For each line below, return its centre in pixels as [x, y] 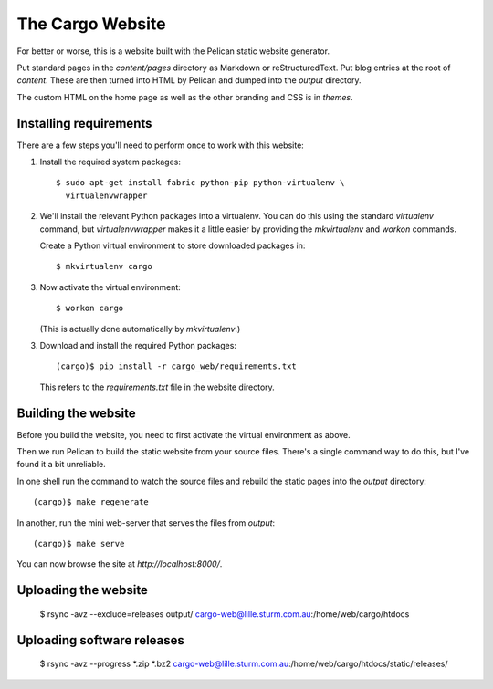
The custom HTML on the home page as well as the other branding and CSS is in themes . [185, 97]
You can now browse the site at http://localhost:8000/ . [120, 564]
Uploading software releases [100, 640]
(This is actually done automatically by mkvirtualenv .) [140, 329]
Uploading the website [82, 590]
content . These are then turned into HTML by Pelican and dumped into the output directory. [189, 80]
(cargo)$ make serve [79, 543]
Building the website [76, 413]
